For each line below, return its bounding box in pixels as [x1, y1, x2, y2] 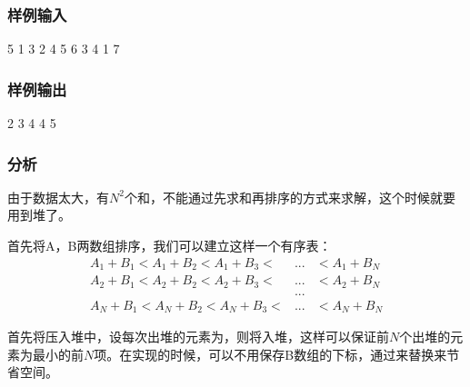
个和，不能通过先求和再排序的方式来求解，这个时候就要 [124, 187, 455, 206]
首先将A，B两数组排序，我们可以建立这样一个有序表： [7, 236, 332, 255]
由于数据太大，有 [7, 187, 109, 206]
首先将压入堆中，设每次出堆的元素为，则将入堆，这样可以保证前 [7, 327, 389, 346]
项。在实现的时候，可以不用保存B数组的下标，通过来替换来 [94, 344, 447, 363]
